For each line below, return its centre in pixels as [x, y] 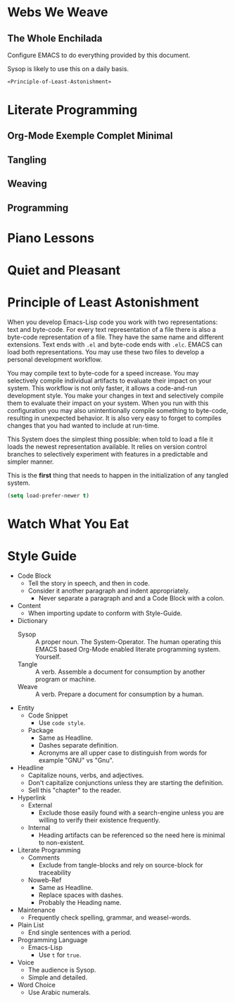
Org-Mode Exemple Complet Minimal [90, 136]
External [40, 805]
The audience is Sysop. [62, 970]
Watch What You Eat [68, 524]
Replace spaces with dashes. [81, 895]
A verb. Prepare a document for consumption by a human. [119, 694]
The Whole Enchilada [55, 38]
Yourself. [48, 657]
